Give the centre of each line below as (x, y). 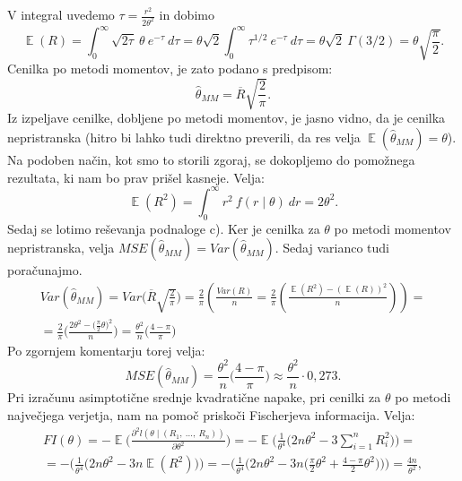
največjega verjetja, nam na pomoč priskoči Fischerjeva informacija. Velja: (211, 415)
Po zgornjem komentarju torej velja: (106, 350)
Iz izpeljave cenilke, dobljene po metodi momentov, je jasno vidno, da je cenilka (227, 118)
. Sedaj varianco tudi (332, 248)
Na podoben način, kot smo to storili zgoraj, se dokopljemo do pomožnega (211, 160)
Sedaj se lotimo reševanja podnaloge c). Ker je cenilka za (164, 228)
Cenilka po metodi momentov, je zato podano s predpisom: (170, 69)
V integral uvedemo (61, 14)
